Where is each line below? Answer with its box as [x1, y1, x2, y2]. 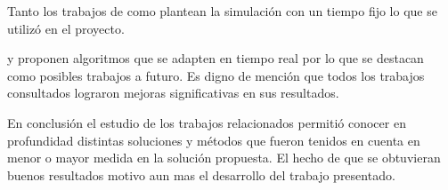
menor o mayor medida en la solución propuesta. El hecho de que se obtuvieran [7, 148, 441, 167]
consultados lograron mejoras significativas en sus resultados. [7, 83, 339, 102]
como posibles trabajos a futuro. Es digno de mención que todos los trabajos [7, 66, 425, 84]
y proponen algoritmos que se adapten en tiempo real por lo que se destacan [7, 49, 424, 67]
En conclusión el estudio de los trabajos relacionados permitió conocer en [7, 113, 406, 131]
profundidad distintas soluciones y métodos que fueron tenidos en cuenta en [7, 131, 420, 149]
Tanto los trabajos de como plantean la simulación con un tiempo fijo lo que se [7, 2, 437, 20]
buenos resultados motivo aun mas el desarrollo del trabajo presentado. [7, 165, 395, 184]
